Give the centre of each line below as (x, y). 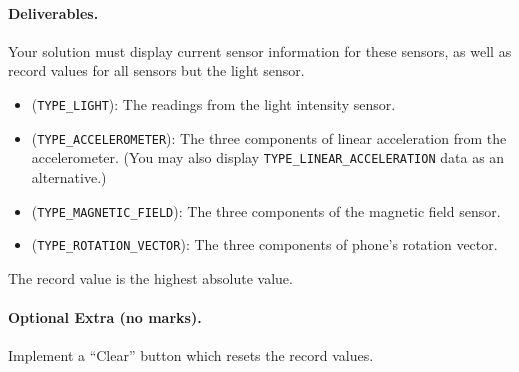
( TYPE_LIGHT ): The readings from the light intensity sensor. (213, 103)
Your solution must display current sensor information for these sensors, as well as (260, 50)
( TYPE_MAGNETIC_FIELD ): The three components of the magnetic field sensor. (266, 210)
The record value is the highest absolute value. (150, 277)
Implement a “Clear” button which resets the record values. (191, 355)
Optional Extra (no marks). (105, 317)
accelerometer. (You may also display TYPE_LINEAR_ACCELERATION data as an (268, 157)
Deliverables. (53, 12)
